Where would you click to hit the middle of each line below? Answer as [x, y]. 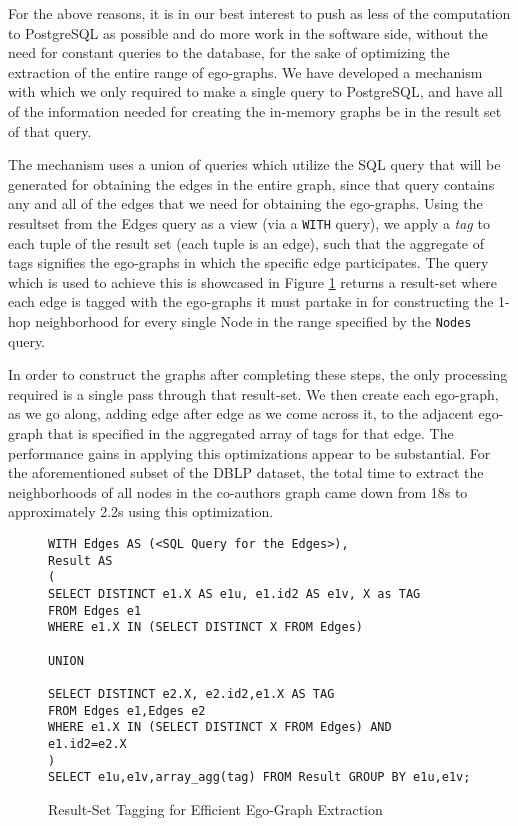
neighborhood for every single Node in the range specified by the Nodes [253, 320]
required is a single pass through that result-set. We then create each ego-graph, [253, 393]
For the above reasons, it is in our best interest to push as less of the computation [259, 13]
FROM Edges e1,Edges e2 [127, 710]
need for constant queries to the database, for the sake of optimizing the [229, 52]
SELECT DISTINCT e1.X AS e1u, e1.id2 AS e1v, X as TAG [234, 593]
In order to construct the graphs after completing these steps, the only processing [258, 374]
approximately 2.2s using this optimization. [141, 511]
